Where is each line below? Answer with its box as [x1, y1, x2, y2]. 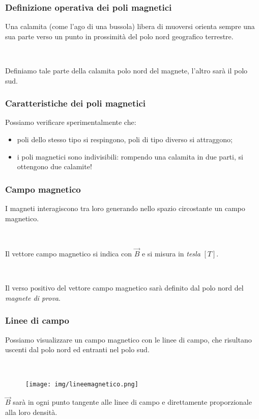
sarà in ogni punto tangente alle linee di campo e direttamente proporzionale [13, 397, 252, 407]
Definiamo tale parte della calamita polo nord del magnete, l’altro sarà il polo [5, 65, 248, 75]
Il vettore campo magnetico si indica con [5, 248, 132, 258]
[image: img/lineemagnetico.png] [25, 381, 138, 388]
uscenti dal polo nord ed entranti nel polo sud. [5, 344, 150, 355]
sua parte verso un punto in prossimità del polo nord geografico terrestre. [5, 31, 234, 41]
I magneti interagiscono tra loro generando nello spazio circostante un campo [5, 203, 245, 213]
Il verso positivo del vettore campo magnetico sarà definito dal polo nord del [5, 282, 244, 293]
